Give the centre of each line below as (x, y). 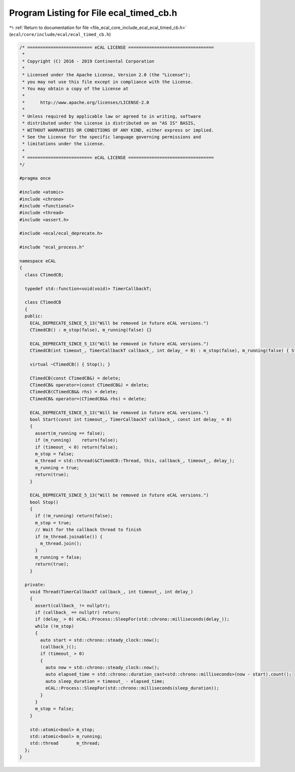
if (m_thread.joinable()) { (69, 536)
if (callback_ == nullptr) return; (78, 612)
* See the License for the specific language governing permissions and (112, 137)
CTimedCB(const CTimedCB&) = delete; (75, 378)
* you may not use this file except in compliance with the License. (108, 82)
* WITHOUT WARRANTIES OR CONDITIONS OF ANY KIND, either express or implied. (118, 130)
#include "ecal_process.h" (52, 247)
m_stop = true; (53, 523)
